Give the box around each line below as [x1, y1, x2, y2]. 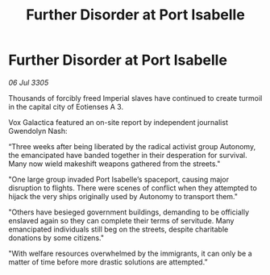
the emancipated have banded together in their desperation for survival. [8, 150, 247, 160]
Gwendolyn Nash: [8, 126, 68, 135]
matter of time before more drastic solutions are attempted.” [8, 256, 208, 267]
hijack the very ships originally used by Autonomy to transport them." [8, 191, 239, 201]
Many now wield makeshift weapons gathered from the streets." [8, 159, 221, 169]
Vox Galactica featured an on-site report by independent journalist [8, 117, 228, 127]
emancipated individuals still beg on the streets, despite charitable [8, 224, 229, 234]
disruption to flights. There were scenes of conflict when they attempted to [8, 183, 258, 193]
